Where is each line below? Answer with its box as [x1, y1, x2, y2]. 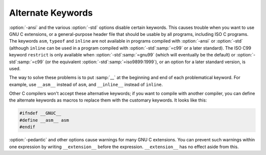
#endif [19, 124, 35, 130]
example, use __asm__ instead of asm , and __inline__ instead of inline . [9, 81, 163, 87]
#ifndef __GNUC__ [19, 110, 62, 116]
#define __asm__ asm [19, 117, 69, 123]
